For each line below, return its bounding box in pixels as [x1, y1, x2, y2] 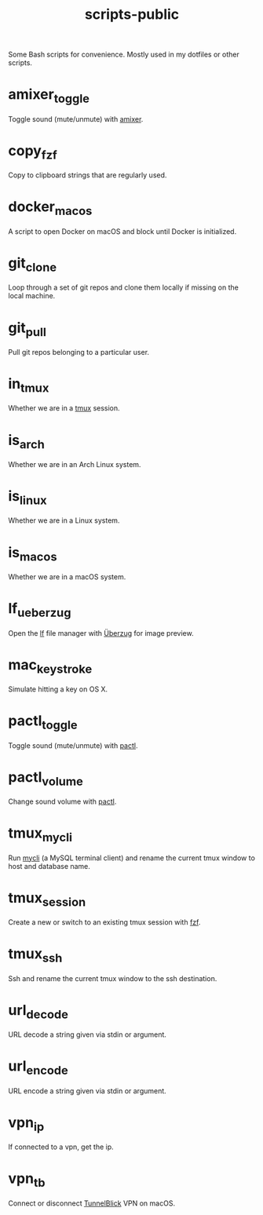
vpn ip [8, 1113, 45, 1134]
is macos [8, 543, 57, 564]
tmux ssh [8, 945, 63, 965]
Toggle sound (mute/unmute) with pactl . [8, 740, 138, 750]
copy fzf [8, 141, 57, 162]
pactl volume [8, 768, 84, 789]
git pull [8, 319, 47, 339]
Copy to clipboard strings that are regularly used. [8, 170, 167, 180]
